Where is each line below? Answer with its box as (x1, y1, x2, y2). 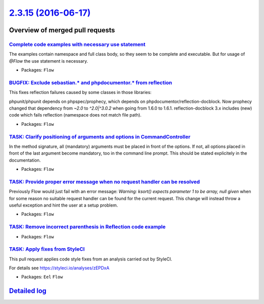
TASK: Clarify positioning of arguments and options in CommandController (9, 133, 191, 140)
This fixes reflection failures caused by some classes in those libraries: (9, 90, 152, 95)
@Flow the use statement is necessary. (9, 58, 88, 64)
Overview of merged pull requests (9, 26, 115, 34)
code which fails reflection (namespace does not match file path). (9, 112, 142, 118)
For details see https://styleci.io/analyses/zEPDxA (9, 265, 110, 271)
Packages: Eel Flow (21, 274, 63, 280)
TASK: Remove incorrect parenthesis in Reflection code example (9, 223, 166, 230)
